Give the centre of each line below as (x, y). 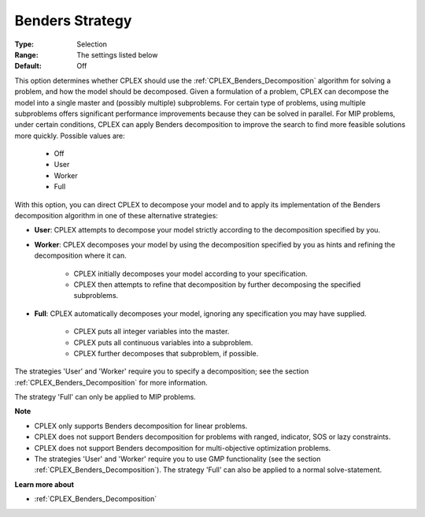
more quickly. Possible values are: (70, 136)
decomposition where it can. (80, 255)
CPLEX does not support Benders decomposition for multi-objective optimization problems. (183, 448)
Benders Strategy (73, 20)
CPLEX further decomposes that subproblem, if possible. (166, 353)
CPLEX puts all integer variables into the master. (152, 332)
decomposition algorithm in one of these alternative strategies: (116, 216)
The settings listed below (117, 54)
